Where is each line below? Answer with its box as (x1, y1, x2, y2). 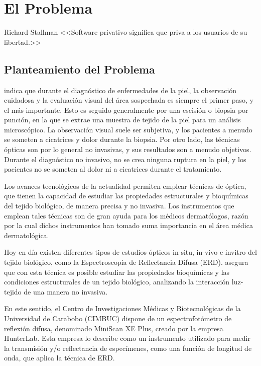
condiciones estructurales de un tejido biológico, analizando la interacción (4, 276, 230, 287)
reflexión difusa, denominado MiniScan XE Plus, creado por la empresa (4, 323, 223, 333)
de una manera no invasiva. (24, 286, 108, 297)
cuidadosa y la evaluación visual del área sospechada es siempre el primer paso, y (4, 95, 253, 105)
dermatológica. (4, 230, 49, 240)
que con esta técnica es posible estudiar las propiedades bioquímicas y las (4, 266, 230, 277)
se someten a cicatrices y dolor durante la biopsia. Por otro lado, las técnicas (4, 134, 240, 144)
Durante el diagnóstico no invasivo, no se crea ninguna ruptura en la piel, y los (4, 154, 246, 164)
